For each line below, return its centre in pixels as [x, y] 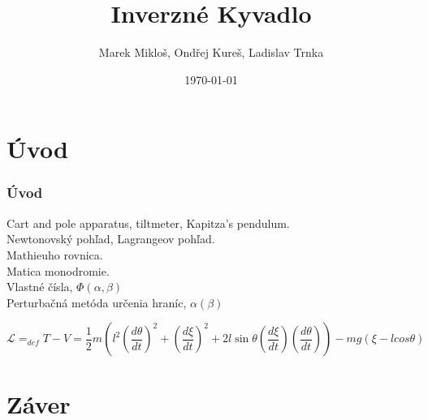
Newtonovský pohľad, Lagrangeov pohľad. [111, 239]
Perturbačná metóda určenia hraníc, [97, 302]
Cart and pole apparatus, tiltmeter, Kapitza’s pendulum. [148, 223]
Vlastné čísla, [40, 287]
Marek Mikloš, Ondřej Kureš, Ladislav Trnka [211, 52]
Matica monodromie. [58, 270]
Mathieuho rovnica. [55, 254]
